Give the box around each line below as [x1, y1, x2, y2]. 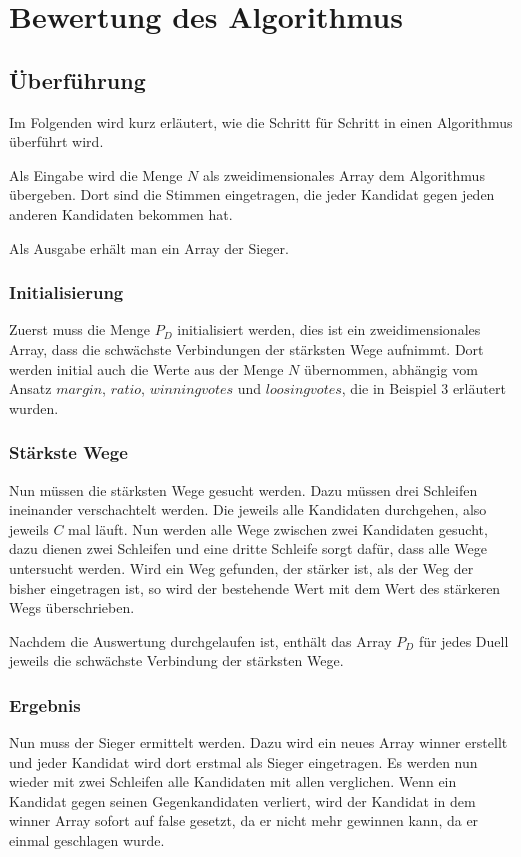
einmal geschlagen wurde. [9, 830, 165, 851]
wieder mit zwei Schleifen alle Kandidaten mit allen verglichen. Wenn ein [9, 771, 457, 792]
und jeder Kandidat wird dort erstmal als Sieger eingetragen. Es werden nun [9, 751, 478, 772]
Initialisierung [9, 280, 124, 305]
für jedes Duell [418, 630, 509, 651]
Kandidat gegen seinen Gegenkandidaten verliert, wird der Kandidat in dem [9, 790, 476, 811]
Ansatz [9, 378, 52, 399]
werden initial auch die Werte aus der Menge [9, 358, 284, 379]
